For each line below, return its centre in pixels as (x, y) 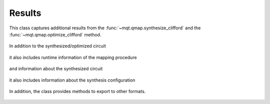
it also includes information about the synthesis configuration (72, 80)
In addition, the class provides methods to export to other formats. (77, 91)
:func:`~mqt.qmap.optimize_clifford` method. (55, 34)
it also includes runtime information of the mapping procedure (73, 57)
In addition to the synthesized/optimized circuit (57, 46)
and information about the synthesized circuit (56, 69)
